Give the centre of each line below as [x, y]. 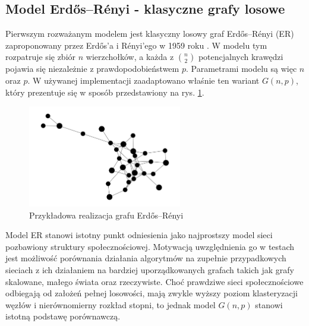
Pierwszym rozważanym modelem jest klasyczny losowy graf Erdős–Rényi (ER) [150, 34]
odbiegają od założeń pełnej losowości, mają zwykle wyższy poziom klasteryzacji [152, 293]
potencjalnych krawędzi [241, 57]
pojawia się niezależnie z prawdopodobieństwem [92, 69]
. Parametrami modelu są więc [241, 69]
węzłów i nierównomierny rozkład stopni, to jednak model [111, 304]
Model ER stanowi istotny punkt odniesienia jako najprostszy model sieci [139, 235]
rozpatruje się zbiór [41, 57]
